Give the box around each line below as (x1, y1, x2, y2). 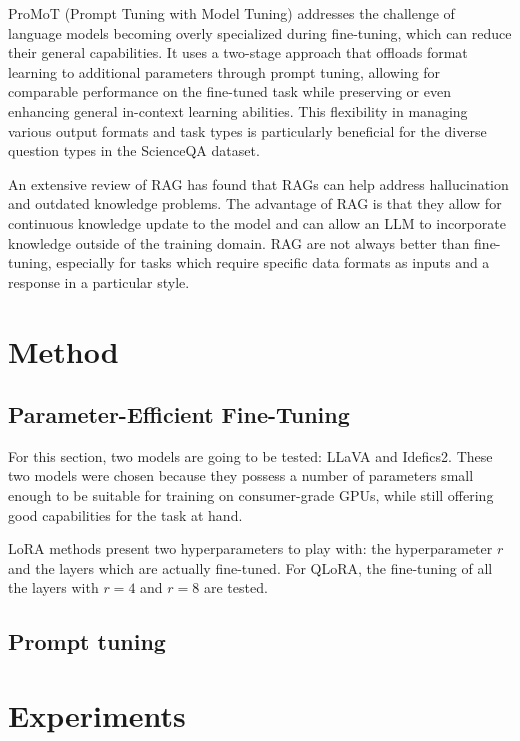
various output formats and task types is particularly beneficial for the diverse (8, 120, 487, 141)
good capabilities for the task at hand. (8, 504, 243, 525)
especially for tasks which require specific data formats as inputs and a (56, 252, 490, 273)
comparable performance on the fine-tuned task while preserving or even (8, 81, 451, 102)
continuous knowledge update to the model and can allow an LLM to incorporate (8, 212, 506, 233)
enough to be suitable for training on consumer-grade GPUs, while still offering (8, 485, 494, 506)
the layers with (8, 577, 99, 598)
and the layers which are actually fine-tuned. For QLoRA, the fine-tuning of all (8, 557, 493, 578)
